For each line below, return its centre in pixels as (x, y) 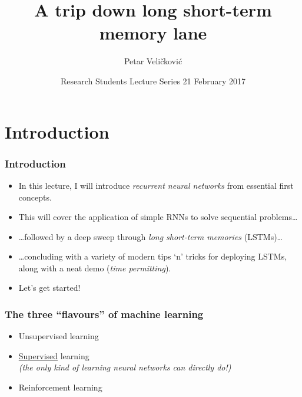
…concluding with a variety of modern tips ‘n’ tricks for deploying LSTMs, (153, 256)
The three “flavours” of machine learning (104, 314)
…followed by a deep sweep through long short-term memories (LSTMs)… (150, 236)
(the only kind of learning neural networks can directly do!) (125, 367)
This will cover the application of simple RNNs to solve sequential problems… (158, 217)
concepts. (35, 197)
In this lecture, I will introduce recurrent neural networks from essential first (156, 185)
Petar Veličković (153, 61)
